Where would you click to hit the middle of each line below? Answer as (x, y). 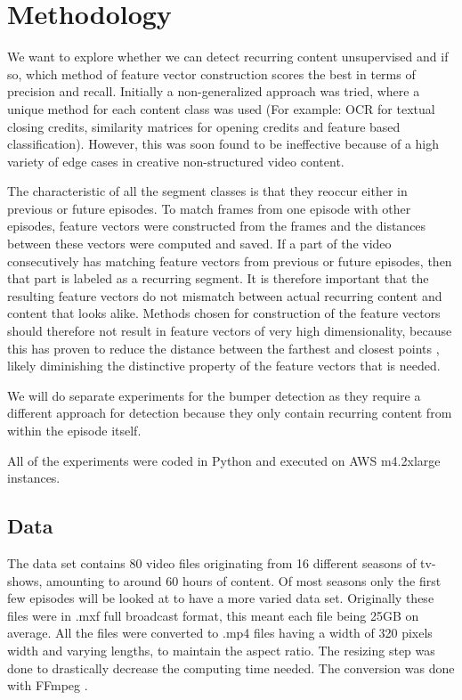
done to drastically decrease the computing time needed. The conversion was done (231, 667)
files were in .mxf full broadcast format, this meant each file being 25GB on (213, 615)
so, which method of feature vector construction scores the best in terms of (211, 73)
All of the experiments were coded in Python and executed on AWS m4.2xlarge (224, 460)
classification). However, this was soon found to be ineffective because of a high (223, 144)
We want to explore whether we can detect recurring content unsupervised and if (228, 57)
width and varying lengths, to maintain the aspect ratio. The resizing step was (221, 650)
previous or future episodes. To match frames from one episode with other (209, 208)
